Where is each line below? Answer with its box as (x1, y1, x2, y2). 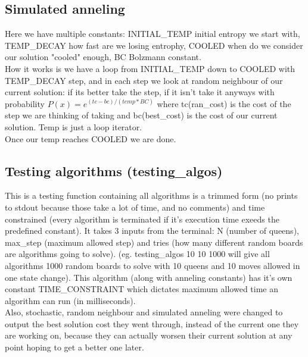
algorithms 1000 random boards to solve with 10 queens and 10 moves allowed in (5, 259, 300, 271)
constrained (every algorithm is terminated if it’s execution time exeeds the (5, 212, 279, 225)
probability (5, 97, 45, 109)
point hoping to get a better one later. (5, 341, 144, 353)
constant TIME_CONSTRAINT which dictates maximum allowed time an (5, 283, 279, 295)
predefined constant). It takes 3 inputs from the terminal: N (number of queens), (5, 224, 299, 237)
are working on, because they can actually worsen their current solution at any (5, 329, 293, 342)
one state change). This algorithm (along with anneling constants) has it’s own (5, 271, 293, 283)
